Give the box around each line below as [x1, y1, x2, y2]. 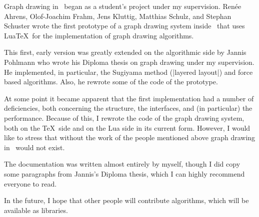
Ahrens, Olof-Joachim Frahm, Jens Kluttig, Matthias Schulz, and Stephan [4, 10, 231, 21]
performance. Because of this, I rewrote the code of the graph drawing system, [4, 112, 244, 123]
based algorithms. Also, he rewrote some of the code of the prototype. [4, 76, 218, 87]
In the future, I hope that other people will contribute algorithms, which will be [4, 195, 249, 206]
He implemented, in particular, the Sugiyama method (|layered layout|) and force [4, 66, 253, 77]
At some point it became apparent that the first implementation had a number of [4, 93, 254, 103]
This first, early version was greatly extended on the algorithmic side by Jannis [4, 47, 246, 57]
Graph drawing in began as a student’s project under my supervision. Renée [4, 1, 241, 11]
